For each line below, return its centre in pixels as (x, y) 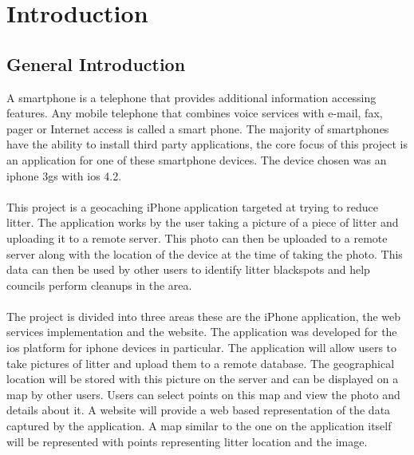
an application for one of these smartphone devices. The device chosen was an (197, 159)
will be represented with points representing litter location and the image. (187, 441)
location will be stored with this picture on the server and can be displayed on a (203, 379)
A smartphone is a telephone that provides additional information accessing (191, 97)
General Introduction (96, 63)
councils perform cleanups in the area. (99, 285)
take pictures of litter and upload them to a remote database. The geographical (201, 363)
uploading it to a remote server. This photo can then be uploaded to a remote (197, 237)
